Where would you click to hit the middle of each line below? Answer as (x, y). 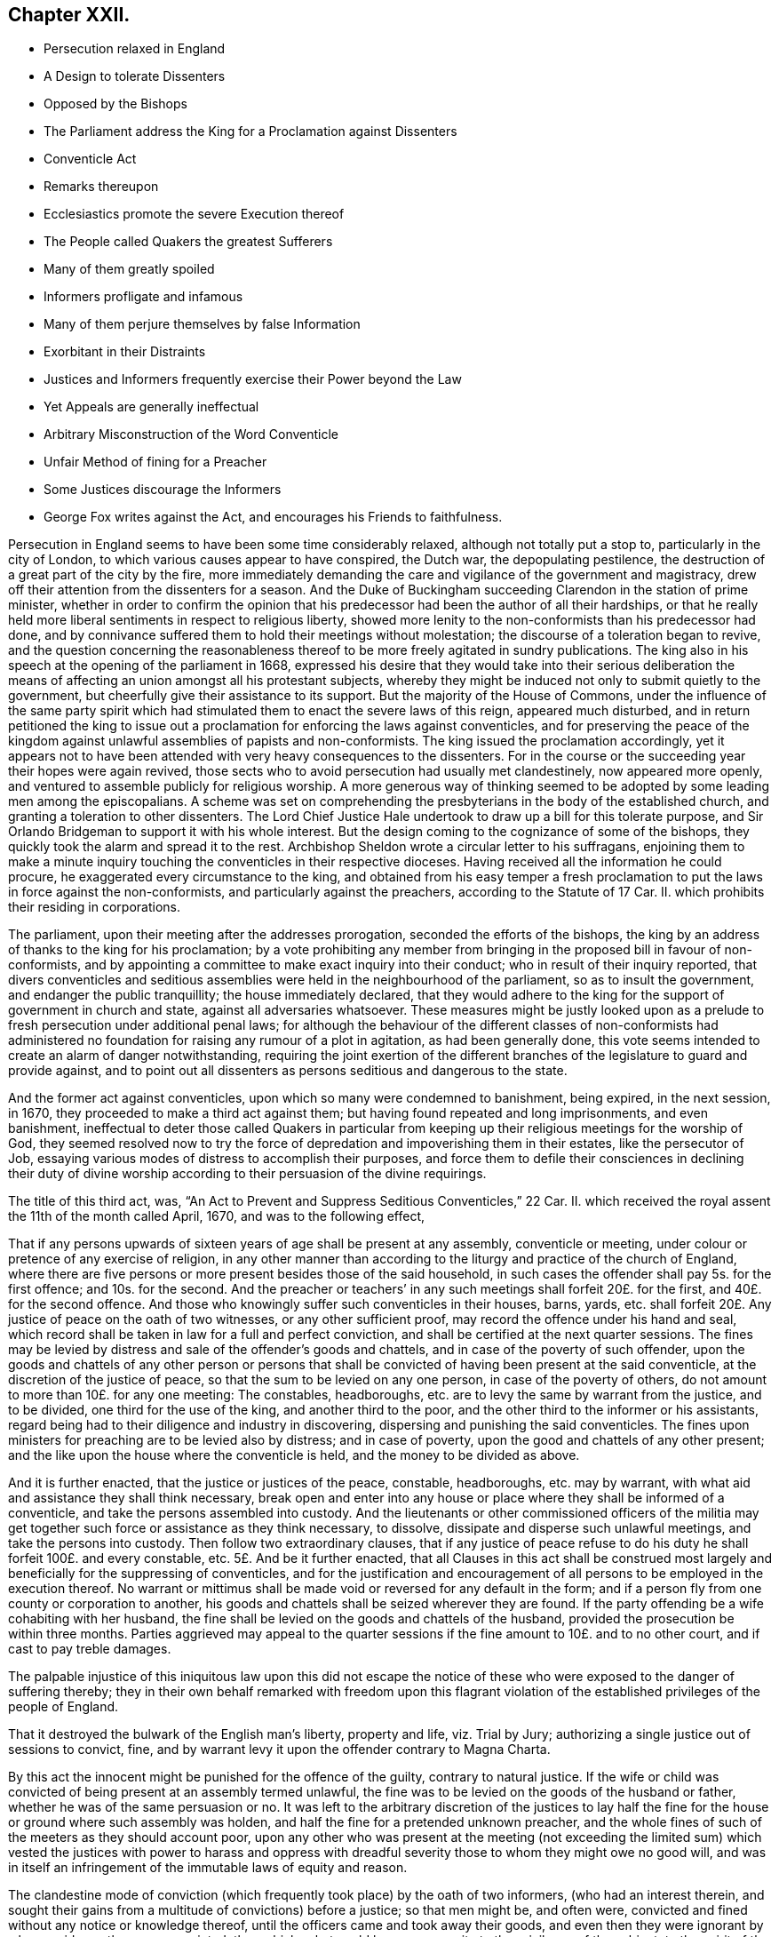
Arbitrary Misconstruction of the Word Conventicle (191, 434)
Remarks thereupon (101, 187)
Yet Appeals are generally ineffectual (151, 407)
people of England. (64, 1707)
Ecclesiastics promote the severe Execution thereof (194, 214)
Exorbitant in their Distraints (125, 352)
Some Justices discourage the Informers (163, 490)
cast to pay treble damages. (90, 1649)
